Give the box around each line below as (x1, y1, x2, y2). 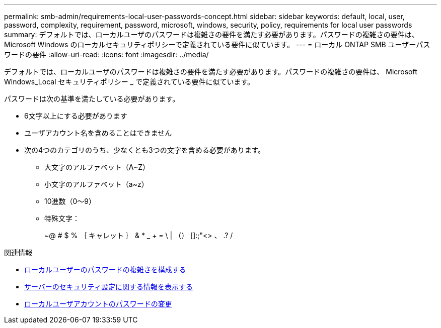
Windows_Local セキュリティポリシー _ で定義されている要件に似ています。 (4, 77, 255, 86)
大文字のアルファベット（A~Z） (44, 163, 150, 171)
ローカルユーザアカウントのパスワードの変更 (24, 299, 172, 308)
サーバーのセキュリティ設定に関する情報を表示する (24, 282, 193, 291)
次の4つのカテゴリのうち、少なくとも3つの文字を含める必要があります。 (24, 146, 265, 154)
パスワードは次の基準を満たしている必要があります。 (4, 94, 180, 103)
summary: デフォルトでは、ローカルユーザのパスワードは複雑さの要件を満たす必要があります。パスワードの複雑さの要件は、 (4, 30, 419, 39)
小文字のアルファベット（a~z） (44, 180, 149, 188)
